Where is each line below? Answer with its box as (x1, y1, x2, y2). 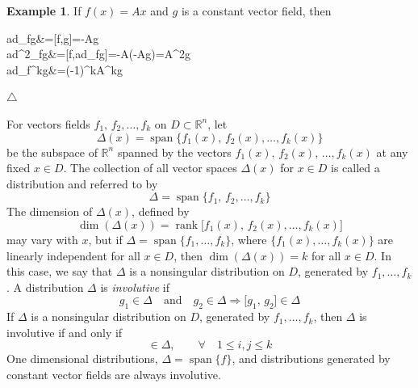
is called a (331, 159, 380, 176)
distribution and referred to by (6, 175, 158, 192)
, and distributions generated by (232, 350, 391, 367)
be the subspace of (6, 143, 98, 160)
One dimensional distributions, (6, 350, 158, 367)
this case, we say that (6, 263, 113, 280)
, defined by (132, 203, 190, 220)
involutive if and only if (6, 323, 123, 340)
